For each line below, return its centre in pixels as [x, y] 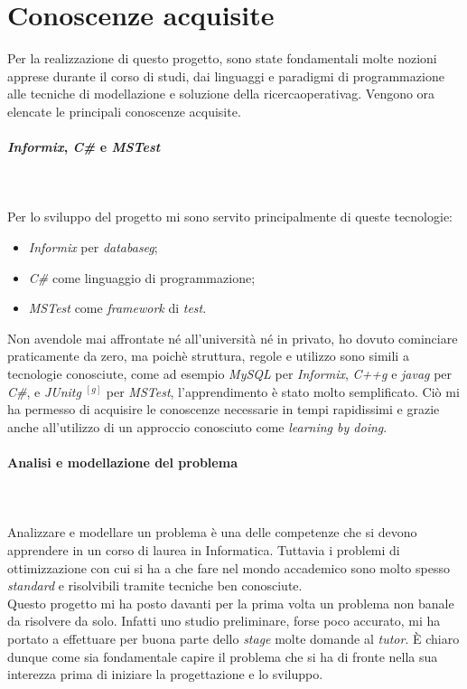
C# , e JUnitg [44, 391]
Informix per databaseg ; [93, 247]
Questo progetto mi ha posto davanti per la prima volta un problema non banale [231, 603]
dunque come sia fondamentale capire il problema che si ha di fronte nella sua [223, 656]
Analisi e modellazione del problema [122, 462]
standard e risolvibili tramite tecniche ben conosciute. [155, 585]
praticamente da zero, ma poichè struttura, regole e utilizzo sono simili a [208, 356]
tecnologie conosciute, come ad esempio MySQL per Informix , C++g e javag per [230, 374]
